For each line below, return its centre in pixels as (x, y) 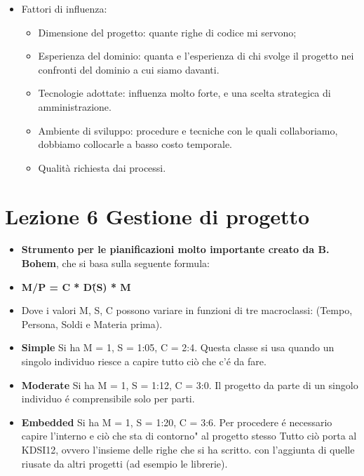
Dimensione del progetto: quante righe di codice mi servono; (167, 32)
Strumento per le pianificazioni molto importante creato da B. (175, 249)
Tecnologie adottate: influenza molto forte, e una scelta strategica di (184, 93)
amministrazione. (75, 106)
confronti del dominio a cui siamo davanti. (129, 69)
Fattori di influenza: (64, 8)
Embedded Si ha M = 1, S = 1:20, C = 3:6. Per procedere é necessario (177, 422)
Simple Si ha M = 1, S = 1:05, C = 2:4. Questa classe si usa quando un (178, 347)
